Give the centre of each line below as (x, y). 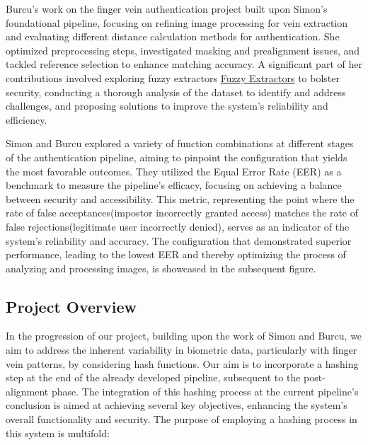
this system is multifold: (58, 433)
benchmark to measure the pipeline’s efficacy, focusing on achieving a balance (174, 185)
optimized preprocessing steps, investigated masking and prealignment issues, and (183, 50)
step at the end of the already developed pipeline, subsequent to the (153, 377)
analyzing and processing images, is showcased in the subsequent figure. (161, 268)
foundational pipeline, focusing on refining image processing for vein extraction (177, 22)
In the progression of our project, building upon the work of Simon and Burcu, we (184, 336)
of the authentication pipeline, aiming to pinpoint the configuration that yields (177, 157)
